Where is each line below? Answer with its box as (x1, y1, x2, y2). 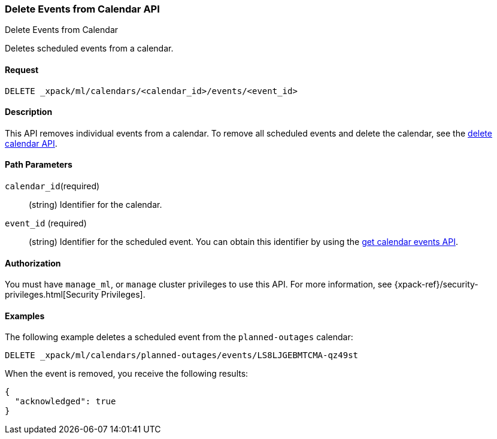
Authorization (5, 258, 61, 268)
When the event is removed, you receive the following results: (5, 368, 249, 379)
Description (5, 107, 53, 117)
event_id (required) (5, 218, 87, 229)
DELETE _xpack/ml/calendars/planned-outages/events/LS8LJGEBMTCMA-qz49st (5, 350, 359, 361)
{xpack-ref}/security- (394, 279, 478, 290)
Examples (5, 310, 45, 321)
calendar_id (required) (5, 181, 100, 192)
